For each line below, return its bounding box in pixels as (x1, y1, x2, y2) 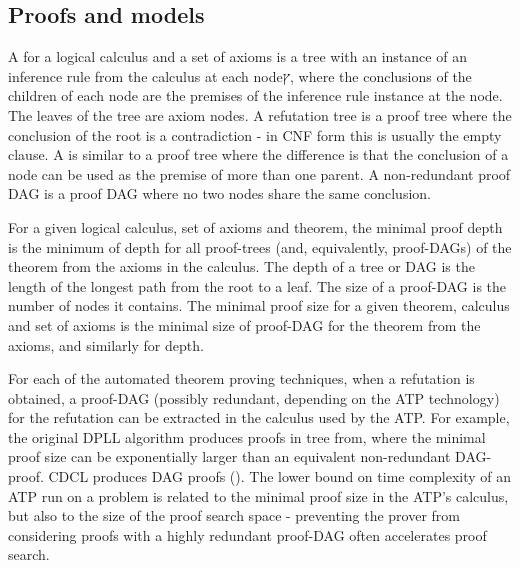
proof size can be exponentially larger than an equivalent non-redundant (8, 446, 451, 467)
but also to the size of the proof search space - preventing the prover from (8, 505, 461, 526)
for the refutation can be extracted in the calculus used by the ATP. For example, (8, 407, 510, 428)
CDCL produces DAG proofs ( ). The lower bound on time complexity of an (48, 466, 512, 487)
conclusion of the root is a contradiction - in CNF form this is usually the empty (8, 124, 502, 145)
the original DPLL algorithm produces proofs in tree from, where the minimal (8, 426, 486, 447)
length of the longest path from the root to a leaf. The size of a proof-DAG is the (8, 275, 507, 296)
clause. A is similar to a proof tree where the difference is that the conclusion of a (8, 144, 509, 165)
